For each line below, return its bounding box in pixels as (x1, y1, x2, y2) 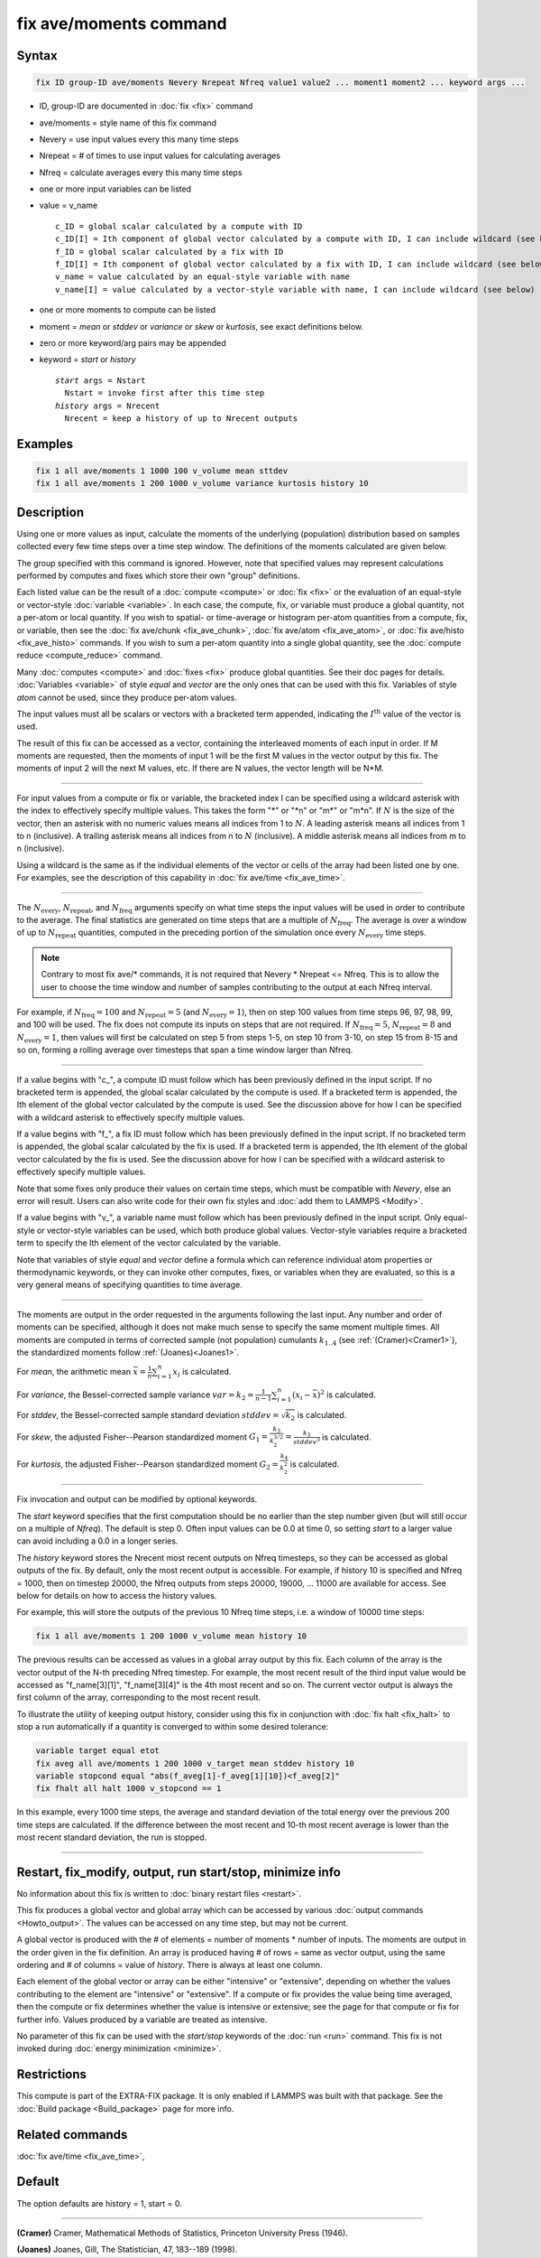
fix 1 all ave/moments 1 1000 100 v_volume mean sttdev (35, 465, 289, 476)
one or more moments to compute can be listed (39, 304, 216, 315)
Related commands (16, 2127, 128, 2142)
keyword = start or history (39, 354, 136, 365)
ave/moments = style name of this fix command (39, 117, 216, 128)
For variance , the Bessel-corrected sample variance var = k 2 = (16, 1389, 254, 1402)
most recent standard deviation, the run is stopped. (16, 1832, 207, 1843)
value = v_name (39, 200, 98, 211)
